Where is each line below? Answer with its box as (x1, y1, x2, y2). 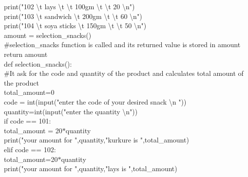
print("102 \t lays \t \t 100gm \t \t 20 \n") (4, 1, 135, 11)
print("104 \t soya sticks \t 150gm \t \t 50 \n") (4, 20, 147, 31)
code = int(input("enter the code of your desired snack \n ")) (4, 96, 187, 106)
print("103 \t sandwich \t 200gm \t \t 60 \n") (4, 11, 142, 21)
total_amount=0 (4, 87, 55, 97)
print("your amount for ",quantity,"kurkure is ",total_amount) (4, 135, 189, 145)
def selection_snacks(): (4, 58, 72, 69)
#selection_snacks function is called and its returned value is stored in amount (4, 39, 241, 50)
